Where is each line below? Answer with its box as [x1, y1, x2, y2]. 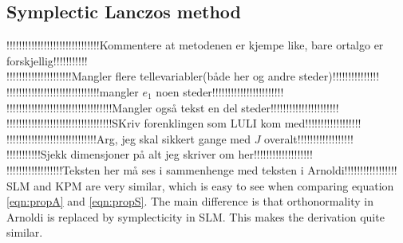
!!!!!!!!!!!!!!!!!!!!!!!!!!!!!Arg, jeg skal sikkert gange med [6, 130, 251, 147]
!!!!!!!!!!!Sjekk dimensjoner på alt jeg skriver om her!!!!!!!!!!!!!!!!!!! [6, 146, 313, 163]
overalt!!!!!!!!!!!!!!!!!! [264, 130, 354, 147]
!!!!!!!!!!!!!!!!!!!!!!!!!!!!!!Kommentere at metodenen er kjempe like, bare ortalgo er [6, 37, 384, 53]
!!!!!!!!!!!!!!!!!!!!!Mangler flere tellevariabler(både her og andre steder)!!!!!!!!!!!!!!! [6, 68, 380, 84]
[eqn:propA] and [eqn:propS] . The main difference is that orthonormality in [6, 193, 374, 210]
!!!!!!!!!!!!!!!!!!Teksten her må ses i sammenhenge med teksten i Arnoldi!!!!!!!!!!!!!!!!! [6, 161, 397, 178]
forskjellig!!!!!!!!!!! [6, 52, 88, 69]
